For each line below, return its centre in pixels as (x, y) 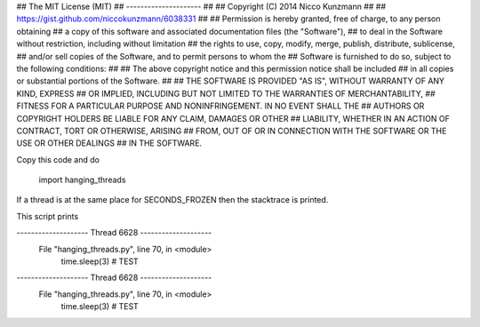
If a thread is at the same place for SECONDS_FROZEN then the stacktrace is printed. (172, 200)
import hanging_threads (82, 180)
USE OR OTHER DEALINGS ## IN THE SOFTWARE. (109, 143)
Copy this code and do (58, 159)
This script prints (48, 216)
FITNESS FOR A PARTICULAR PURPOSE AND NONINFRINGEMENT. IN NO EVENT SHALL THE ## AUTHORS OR (220, 106)
